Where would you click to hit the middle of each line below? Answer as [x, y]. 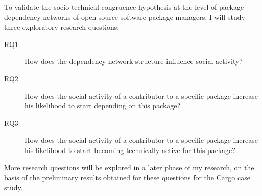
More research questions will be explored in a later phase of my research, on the [129, 167]
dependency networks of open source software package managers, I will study [125, 17]
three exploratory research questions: [62, 27]
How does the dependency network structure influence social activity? [134, 61]
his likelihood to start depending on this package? [103, 106]
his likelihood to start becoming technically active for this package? [130, 150]
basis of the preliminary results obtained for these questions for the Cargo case [127, 177]
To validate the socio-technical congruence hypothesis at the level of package [124, 7]
